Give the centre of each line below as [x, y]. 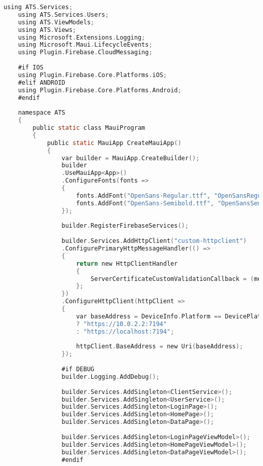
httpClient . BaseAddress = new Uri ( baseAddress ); [160, 347]
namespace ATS [42, 113]
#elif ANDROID [42, 82]
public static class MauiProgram [89, 128]
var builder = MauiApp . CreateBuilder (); [130, 158]
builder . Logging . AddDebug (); [110, 377]
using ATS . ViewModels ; [56, 22]
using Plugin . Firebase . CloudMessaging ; [85, 52]
